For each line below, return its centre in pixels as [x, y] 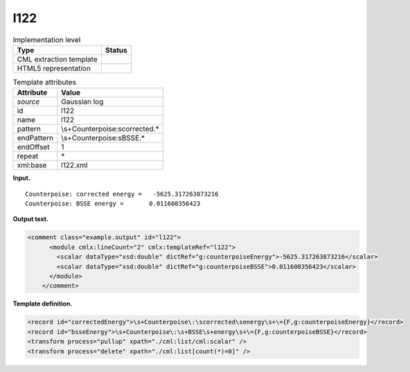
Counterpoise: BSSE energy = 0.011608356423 [113, 204]
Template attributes [44, 82]
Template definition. [43, 304]
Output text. [30, 219]
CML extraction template [57, 59]
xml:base [32, 165]
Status [116, 50]
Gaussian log [82, 102]
